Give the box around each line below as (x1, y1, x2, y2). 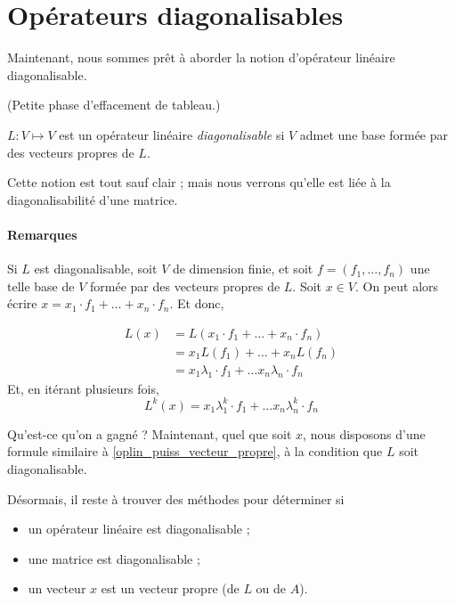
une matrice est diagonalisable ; (28, 549, 200, 567)
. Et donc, (169, 294, 224, 313)
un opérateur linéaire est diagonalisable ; (28, 519, 250, 538)
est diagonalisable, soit (34, 259, 158, 278)
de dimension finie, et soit (172, 259, 313, 278)
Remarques (7, 224, 77, 243)
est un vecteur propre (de (101, 579, 240, 598)
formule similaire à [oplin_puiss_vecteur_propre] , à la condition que (7, 442, 383, 461)
